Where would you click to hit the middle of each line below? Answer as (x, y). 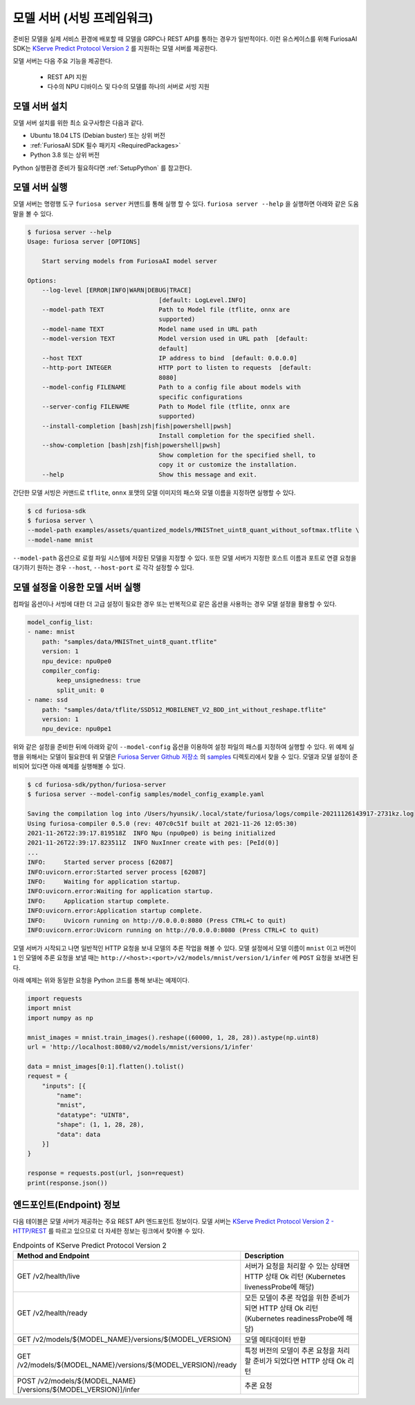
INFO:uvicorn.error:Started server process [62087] (117, 872)
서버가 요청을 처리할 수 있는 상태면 (297, 1266)
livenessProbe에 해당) (279, 1287)
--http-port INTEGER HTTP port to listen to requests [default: (177, 368)
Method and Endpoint (53, 1256)
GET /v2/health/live (48, 1276)
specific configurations (201, 397)
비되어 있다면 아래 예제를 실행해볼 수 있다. (69, 766)
